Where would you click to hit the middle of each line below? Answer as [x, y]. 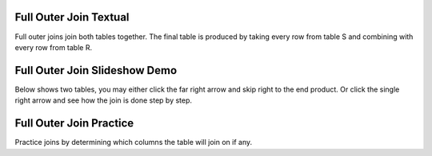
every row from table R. [53, 47]
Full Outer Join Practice [74, 123]
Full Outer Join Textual [72, 17]
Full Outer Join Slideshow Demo [96, 70]
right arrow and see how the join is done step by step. [103, 100]
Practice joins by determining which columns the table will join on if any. [134, 142]
